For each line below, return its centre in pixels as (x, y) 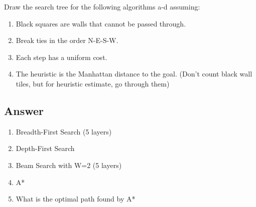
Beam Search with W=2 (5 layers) (69, 165)
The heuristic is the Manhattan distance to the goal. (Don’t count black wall (134, 74)
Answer (24, 110)
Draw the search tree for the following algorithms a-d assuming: (102, 6)
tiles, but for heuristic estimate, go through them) (93, 83)
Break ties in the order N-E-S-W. (67, 40)
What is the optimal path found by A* (76, 199)
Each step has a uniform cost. (61, 57)
